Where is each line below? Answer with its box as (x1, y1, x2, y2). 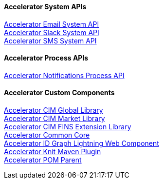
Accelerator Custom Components (4, 88, 115, 97)
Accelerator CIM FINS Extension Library (4, 122, 131, 131)
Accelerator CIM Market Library (4, 114, 105, 123)
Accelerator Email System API (4, 20, 99, 28)
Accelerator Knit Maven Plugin (4, 147, 101, 156)
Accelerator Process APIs (4, 54, 89, 62)
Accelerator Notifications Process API (4, 71, 125, 80)
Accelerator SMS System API (4, 36, 97, 45)
